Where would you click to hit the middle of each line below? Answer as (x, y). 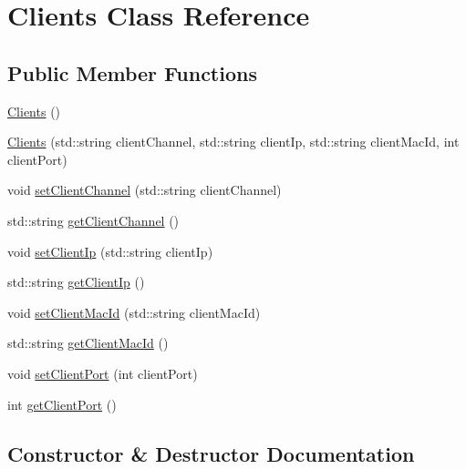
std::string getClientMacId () (88, 343)
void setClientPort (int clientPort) (103, 373)
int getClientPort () (62, 404)
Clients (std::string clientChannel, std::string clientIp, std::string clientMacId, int (233, 142)
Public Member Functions (132, 72)
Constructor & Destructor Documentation (211, 453)
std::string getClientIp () (76, 282)
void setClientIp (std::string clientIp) (110, 251)
